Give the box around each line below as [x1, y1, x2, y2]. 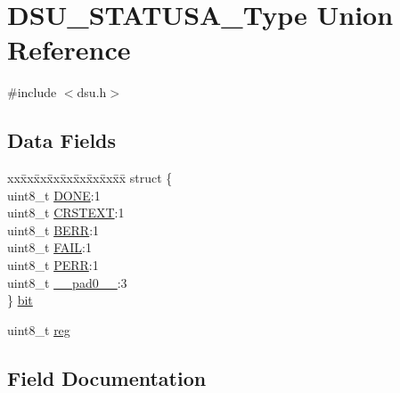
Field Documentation [7, 364, 207, 391]
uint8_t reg [7, 320, 70, 339]
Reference [7, 31, 131, 68]
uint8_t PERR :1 [7, 256, 99, 274]
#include [7, 83, 57, 102]
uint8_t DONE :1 [7, 185, 101, 204]
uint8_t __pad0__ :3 [7, 273, 127, 291]
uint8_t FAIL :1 [7, 238, 92, 257]
